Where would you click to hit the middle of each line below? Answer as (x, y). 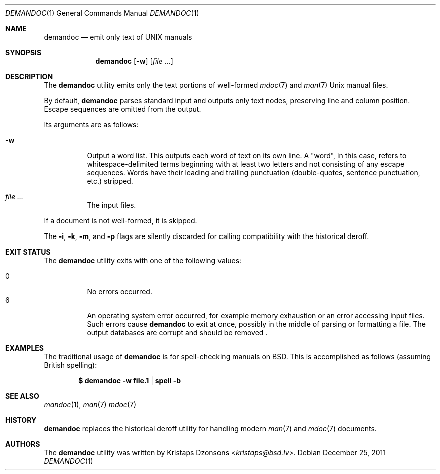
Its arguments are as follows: (91, 125)
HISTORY (21, 420)
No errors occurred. (120, 291)
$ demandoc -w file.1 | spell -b (130, 381)
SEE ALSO (22, 396)
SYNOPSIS (23, 52)
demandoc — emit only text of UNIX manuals (118, 37)
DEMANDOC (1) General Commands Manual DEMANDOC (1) (102, 13)
